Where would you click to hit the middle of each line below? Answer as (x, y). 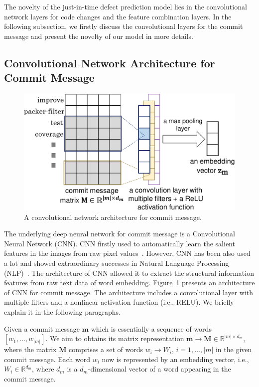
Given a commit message (42, 328)
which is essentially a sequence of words (151, 328)
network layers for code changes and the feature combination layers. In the (118, 16)
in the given (234, 349)
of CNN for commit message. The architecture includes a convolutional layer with (129, 292)
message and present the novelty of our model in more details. (99, 36)
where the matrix (30, 349)
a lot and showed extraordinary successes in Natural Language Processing (117, 263)
